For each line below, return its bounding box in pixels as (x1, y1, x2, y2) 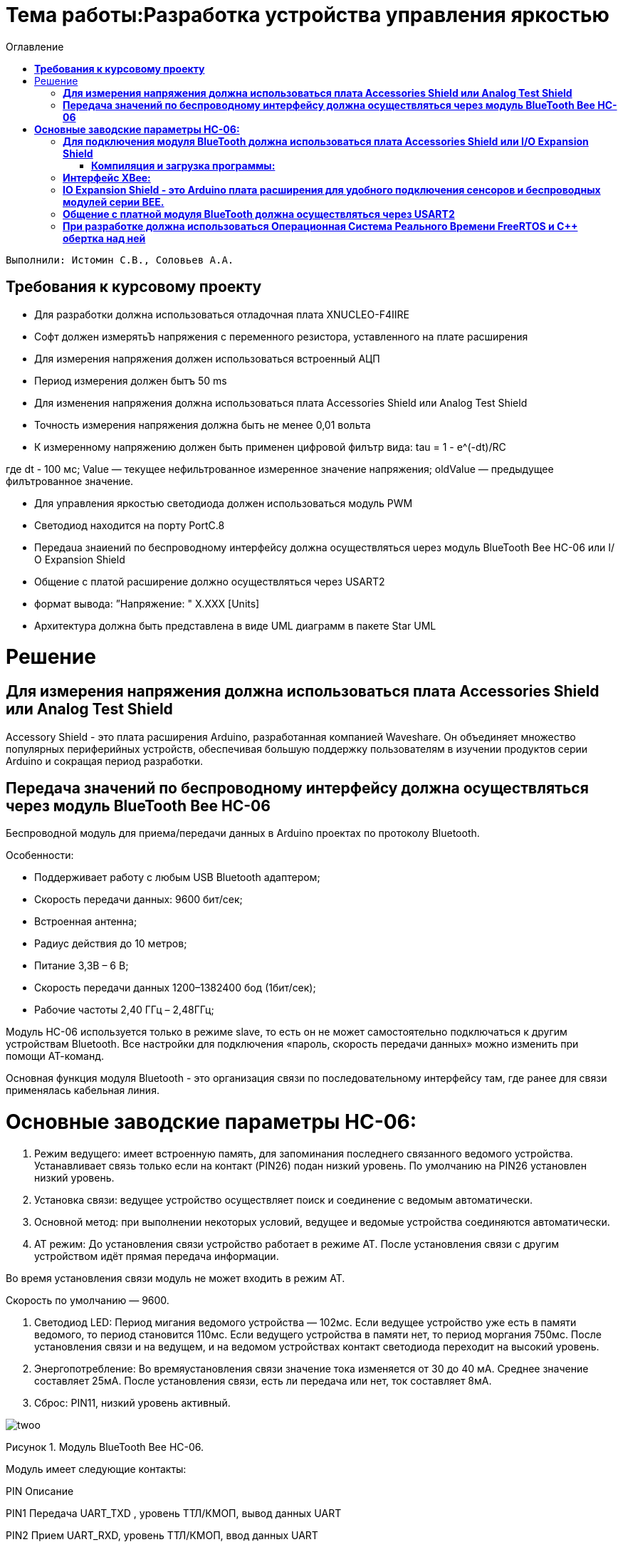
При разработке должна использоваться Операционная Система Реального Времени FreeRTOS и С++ (63, 219, 578, 232)
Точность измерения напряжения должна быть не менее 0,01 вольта (34, 418, 371, 431)
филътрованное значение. (6, 474, 134, 487)
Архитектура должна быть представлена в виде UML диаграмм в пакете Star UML (34, 619, 436, 632)
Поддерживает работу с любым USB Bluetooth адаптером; (34, 871, 320, 884)
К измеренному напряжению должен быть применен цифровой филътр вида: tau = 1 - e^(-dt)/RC (34, 440, 506, 453)
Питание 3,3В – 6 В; (34, 959, 129, 972)
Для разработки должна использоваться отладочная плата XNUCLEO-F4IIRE (34, 308, 409, 321)
